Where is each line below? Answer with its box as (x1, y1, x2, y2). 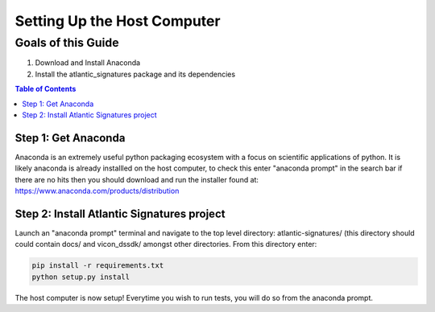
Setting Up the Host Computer (14, 12, 221, 30)
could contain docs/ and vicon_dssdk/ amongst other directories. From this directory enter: (14, 240, 317, 249)
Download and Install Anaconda (35, 58, 141, 68)
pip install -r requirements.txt (31, 261, 164, 270)
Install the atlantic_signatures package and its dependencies (35, 69, 236, 79)
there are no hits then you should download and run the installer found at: (14, 174, 259, 184)
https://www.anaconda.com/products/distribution (14, 186, 180, 196)
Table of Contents (14, 84, 77, 94)
